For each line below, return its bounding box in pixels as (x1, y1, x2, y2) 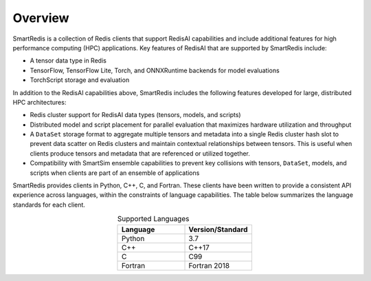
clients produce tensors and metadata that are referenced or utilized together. (30, 149, 251, 158)
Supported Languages (117, 214, 190, 224)
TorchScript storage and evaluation (30, 76, 130, 84)
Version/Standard (188, 225, 248, 234)
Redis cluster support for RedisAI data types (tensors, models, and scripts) (30, 111, 241, 119)
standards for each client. (12, 200, 86, 209)
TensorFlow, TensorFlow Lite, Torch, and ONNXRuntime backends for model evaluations (30, 66, 280, 74)
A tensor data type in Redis (30, 56, 106, 65)
